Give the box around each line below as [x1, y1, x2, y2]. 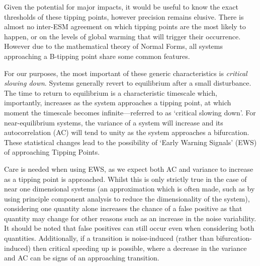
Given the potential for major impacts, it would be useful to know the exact [4, 2, 238, 12]
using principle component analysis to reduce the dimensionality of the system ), [4, 193, 250, 204]
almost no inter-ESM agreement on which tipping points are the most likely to [4, 21, 246, 32]
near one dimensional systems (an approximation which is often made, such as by [4, 183, 255, 194]
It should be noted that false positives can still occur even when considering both [4, 223, 254, 233]
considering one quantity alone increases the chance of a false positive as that [4, 203, 242, 214]
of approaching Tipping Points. [4, 147, 100, 157]
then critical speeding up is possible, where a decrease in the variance [33, 242, 247, 253]
